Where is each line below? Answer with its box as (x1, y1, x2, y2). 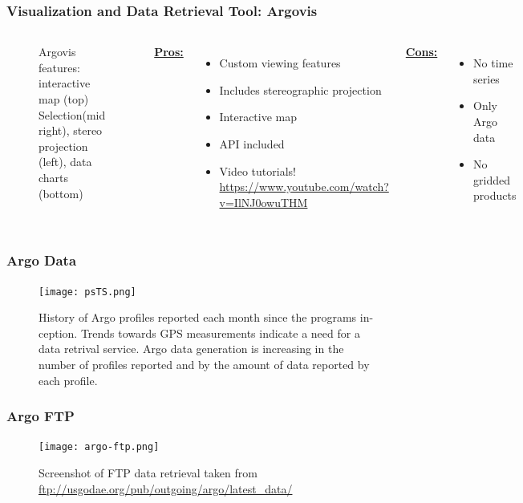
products (473, 187, 517, 204)
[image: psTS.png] (39, 286, 136, 298)
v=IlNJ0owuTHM (219, 193, 308, 210)
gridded (473, 171, 510, 188)
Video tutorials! (219, 162, 296, 179)
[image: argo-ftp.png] (39, 441, 160, 453)
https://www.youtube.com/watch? (219, 178, 389, 195)
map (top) (39, 91, 89, 107)
